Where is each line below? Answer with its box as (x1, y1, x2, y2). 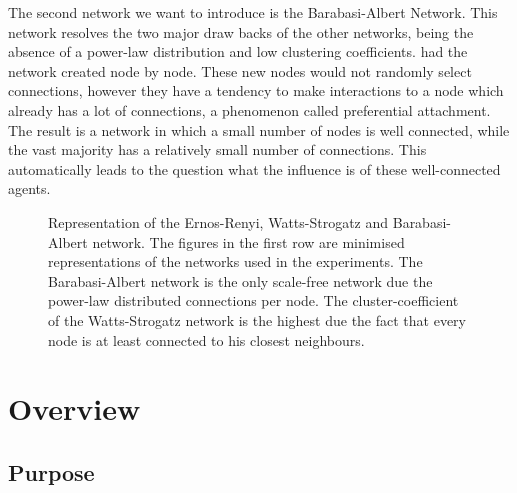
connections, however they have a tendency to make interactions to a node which (8, 80, 504, 101)
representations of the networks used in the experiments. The (48, 251, 423, 272)
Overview (8, 388, 141, 429)
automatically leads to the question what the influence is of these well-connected (8, 158, 501, 179)
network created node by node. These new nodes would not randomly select (8, 60, 472, 81)
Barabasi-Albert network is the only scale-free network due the (48, 270, 433, 291)
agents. (8, 178, 51, 199)
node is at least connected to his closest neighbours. (48, 329, 365, 350)
